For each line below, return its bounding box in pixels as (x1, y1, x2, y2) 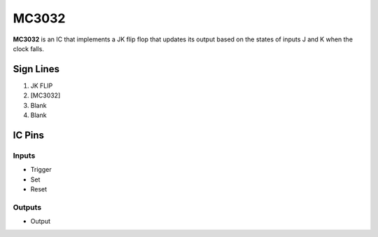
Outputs (13, 202, 42, 212)
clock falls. (13, 44, 45, 53)
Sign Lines (13, 63, 59, 75)
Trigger (30, 165, 52, 174)
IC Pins (13, 129, 45, 141)
